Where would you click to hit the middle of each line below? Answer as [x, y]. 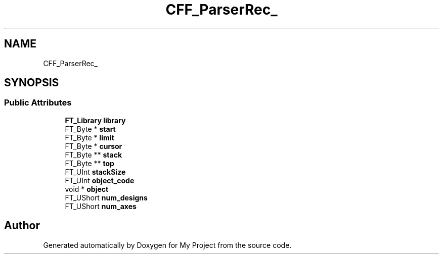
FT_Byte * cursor [94, 146]
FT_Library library [95, 120]
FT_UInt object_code [100, 180]
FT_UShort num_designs [106, 197]
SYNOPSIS [32, 83]
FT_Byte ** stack [94, 154]
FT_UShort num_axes [101, 206]
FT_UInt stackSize [95, 172]
